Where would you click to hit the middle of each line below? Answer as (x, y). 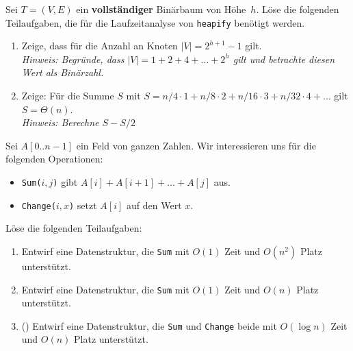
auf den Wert (154, 205)
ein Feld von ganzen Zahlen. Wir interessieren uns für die (196, 145)
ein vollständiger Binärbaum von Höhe (161, 9)
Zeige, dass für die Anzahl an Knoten (100, 46)
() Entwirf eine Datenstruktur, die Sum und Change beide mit (149, 325)
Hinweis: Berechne (60, 122)
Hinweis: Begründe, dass (73, 59)
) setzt (83, 205)
